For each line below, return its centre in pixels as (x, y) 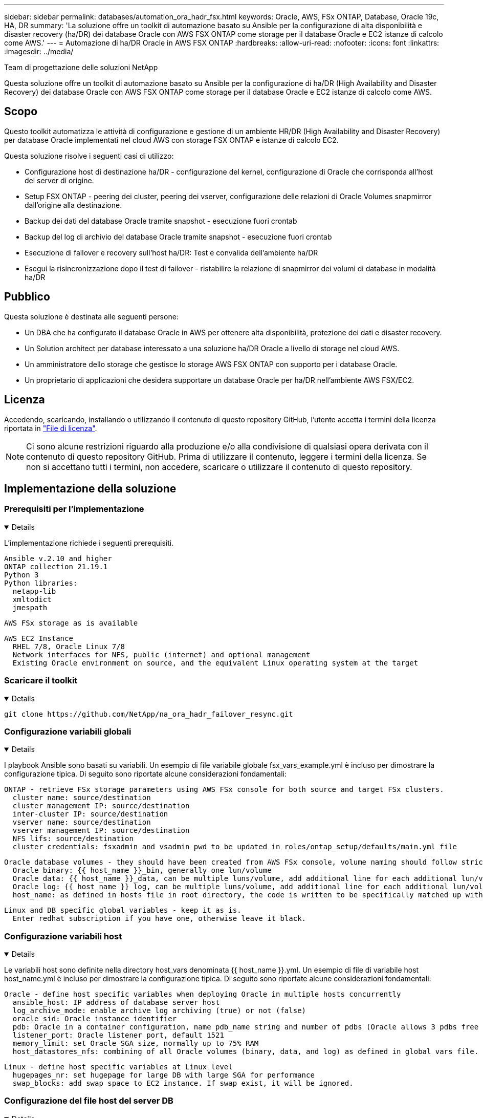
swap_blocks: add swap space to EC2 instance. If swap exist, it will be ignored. (183, 1083)
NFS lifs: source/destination (73, 839)
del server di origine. (59, 180)
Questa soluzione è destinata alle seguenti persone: (91, 316)
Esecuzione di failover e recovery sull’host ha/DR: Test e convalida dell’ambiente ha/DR (171, 252)
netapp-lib (34, 591)
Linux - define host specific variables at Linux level (118, 1067)
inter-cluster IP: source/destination (90, 814)
